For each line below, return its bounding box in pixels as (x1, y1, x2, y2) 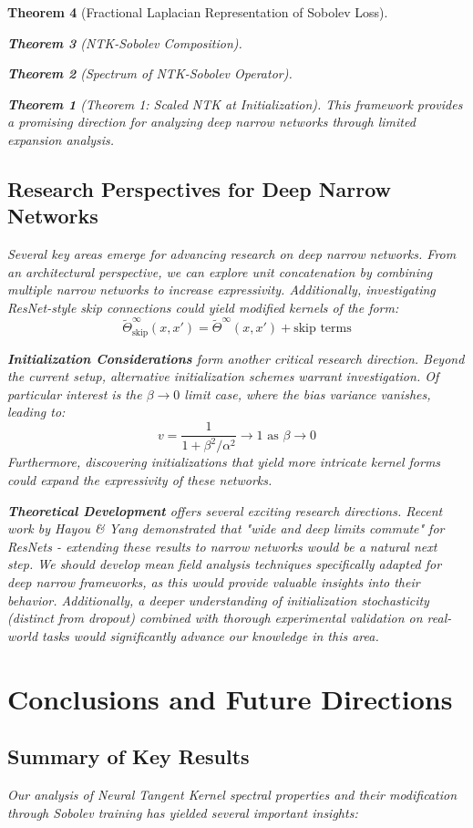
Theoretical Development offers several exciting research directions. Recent (7, 501, 443, 520)
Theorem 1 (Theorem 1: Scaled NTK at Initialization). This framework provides (7, 94, 463, 113)
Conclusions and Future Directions (7, 679, 453, 717)
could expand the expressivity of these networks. (7, 471, 272, 490)
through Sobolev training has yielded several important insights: (7, 802, 358, 822)
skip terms (293, 322, 352, 336)
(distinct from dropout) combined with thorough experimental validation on (7, 608, 423, 627)
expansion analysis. (7, 129, 115, 149)
